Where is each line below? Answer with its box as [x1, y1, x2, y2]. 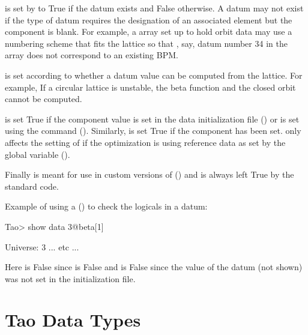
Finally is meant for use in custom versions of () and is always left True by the [5, 168, 294, 181]
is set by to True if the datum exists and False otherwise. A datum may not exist [5, 2, 304, 14]
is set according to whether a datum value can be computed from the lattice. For [5, 68, 303, 81]
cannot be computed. [5, 92, 82, 105]
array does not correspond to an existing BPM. [5, 49, 178, 61]
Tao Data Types [5, 307, 141, 332]
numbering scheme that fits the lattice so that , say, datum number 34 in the [5, 37, 288, 49]
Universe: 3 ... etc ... [5, 240, 79, 253]
